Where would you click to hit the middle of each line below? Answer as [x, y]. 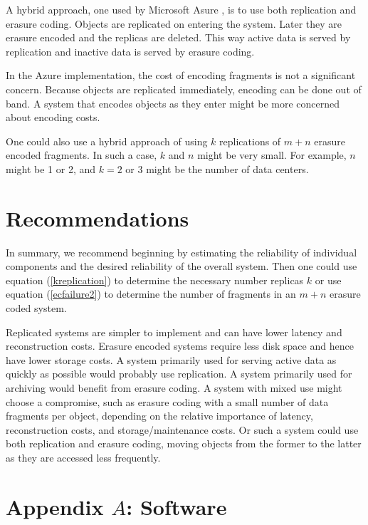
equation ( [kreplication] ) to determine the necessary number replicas [155, 280]
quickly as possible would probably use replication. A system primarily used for [179, 374]
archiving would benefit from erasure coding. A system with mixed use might [174, 388]
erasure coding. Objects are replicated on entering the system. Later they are [174, 23]
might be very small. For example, [272, 155]
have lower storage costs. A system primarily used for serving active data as [171, 359]
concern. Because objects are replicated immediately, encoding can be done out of [184, 89]
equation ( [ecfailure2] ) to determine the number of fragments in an [151, 294]
